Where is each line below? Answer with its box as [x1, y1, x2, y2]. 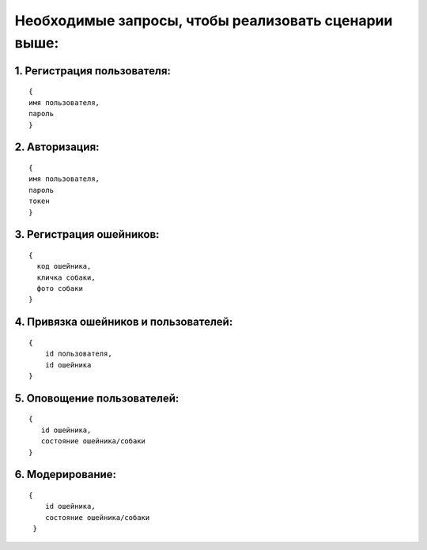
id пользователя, [44, 349, 112, 359]
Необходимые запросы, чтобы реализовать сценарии [14, 12, 393, 29]
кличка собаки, [36, 273, 96, 282]
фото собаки [36, 284, 83, 293]
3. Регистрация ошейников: [14, 228, 160, 241]
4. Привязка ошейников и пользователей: [14, 315, 233, 329]
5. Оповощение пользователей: [14, 391, 179, 405]
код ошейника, [36, 262, 92, 271]
